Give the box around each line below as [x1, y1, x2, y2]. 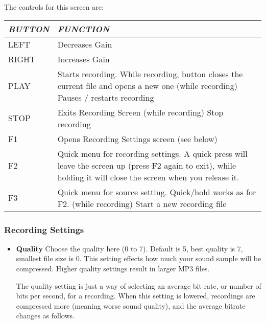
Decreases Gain [57, 38, 112, 50]
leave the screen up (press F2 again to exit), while [57, 159, 236, 171]
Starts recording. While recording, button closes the [57, 67, 243, 80]
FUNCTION [57, 22, 110, 35]
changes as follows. [16, 310, 75, 321]
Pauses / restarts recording [57, 91, 154, 103]
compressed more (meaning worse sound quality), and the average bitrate [16, 300, 246, 311]
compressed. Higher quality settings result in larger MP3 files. [16, 263, 210, 273]
